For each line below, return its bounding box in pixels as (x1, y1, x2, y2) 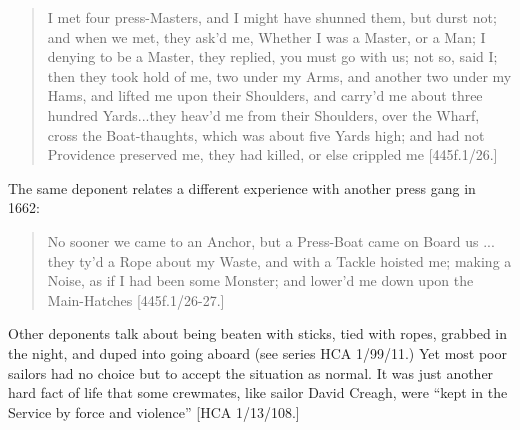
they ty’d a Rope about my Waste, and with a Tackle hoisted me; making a (47, 250, 512, 271)
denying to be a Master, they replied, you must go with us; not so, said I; (47, 46, 498, 67)
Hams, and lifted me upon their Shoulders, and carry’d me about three (47, 85, 483, 106)
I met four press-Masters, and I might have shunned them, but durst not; (47, 7, 497, 27)
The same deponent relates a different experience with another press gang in (8, 177, 476, 198)
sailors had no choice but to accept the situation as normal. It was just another (8, 362, 494, 383)
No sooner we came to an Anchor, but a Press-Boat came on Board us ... (47, 230, 495, 251)
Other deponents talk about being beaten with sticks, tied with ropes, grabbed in (8, 323, 508, 344)
